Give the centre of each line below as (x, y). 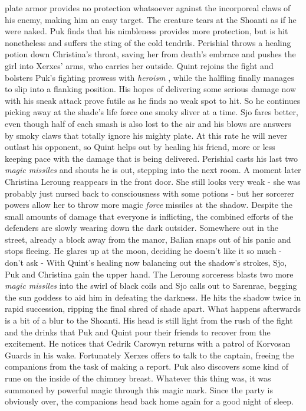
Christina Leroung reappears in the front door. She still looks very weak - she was (153, 181)
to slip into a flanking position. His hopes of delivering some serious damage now (151, 89)
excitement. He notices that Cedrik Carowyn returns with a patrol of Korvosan (148, 343)
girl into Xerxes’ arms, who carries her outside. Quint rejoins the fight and (139, 65)
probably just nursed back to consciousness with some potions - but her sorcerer (149, 193)
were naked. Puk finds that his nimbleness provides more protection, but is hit (147, 31)
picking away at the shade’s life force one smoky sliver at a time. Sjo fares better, (152, 112)
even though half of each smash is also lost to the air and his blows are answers (148, 123)
